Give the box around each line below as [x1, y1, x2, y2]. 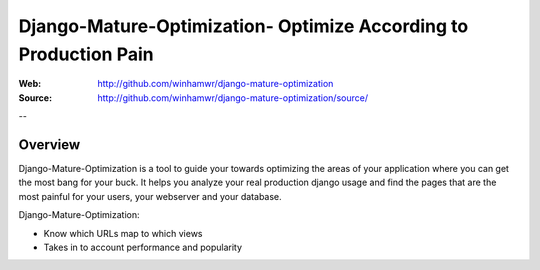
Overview [18, 136, 81, 153]
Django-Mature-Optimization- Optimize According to [18, 15, 469, 37]
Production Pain [18, 43, 154, 65]
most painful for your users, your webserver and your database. [18, 190, 282, 202]
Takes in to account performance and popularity [43, 241, 243, 253]
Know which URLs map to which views [43, 227, 203, 239]
